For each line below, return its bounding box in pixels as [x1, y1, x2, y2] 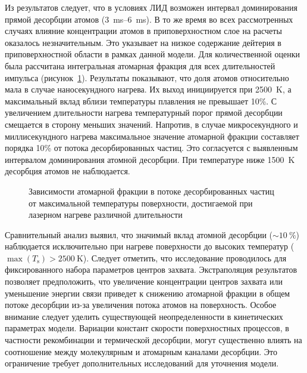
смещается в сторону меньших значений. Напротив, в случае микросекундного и [5, 118, 298, 130]
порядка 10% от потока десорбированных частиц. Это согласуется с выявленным [5, 141, 298, 154]
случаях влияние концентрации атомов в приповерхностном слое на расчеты [5, 24, 282, 37]
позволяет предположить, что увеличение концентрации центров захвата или [5, 275, 283, 288]
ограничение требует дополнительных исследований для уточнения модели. [5, 357, 279, 369]
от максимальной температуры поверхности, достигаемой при [29, 196, 253, 209]
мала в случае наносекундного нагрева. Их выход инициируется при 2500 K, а [5, 83, 292, 95]
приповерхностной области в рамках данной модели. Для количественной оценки [5, 48, 300, 60]
